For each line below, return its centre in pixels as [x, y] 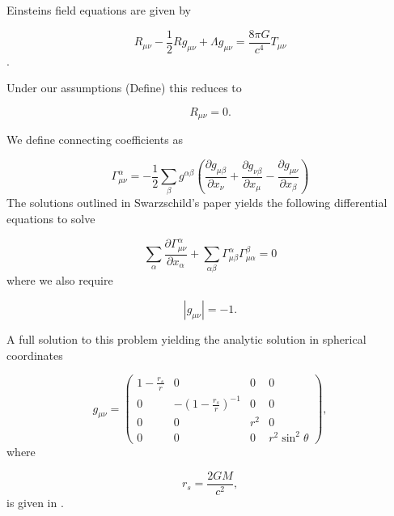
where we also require [60, 280]
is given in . [35, 502]
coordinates [35, 355]
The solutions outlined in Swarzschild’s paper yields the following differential [197, 203]
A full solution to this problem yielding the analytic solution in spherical [186, 338]
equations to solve [51, 219]
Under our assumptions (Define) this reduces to [124, 88]
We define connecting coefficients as [95, 140]
